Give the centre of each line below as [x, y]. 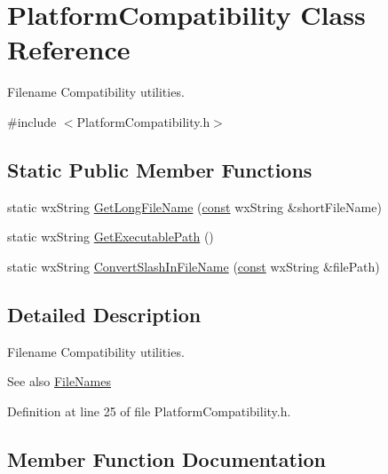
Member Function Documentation [167, 458]
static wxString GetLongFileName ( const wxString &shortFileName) [194, 206]
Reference [69, 49]
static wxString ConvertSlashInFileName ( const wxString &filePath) [194, 266]
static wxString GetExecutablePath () [111, 237]
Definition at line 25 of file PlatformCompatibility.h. [149, 411]
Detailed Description [104, 314]
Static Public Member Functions [160, 169]
